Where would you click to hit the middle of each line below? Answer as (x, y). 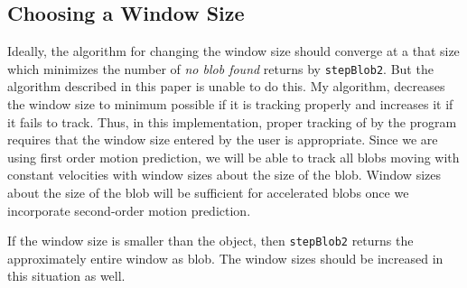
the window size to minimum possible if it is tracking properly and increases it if (230, 104)
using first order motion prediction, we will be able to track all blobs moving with (233, 157)
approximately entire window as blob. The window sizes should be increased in (225, 258)
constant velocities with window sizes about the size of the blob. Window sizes (224, 175)
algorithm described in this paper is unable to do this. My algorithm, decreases (226, 86)
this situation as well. (66, 276)
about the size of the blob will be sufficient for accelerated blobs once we (208, 193)
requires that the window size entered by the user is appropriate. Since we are (223, 139)
